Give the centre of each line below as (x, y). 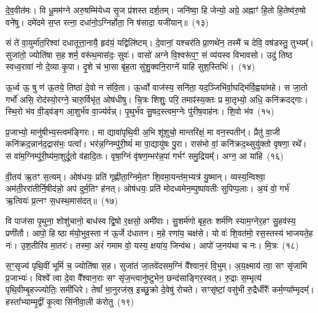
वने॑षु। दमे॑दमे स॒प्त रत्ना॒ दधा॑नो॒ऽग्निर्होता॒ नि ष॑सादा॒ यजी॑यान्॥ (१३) (107, 22)
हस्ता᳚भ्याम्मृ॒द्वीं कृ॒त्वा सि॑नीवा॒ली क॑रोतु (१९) (70, 301)
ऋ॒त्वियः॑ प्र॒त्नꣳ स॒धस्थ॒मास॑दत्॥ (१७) (62, 200)
